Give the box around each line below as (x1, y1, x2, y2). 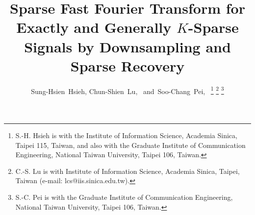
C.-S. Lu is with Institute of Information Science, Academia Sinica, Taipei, (15, 166, 240, 176)
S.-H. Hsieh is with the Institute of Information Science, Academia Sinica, (15, 130, 237, 140)
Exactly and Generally (16, 17, 172, 37)
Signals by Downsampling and (24, 36, 231, 56)
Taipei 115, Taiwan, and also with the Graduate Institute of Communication (15, 140, 246, 150)
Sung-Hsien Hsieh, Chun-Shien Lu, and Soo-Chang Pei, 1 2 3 (31, 84, 224, 96)
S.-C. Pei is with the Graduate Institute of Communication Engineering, (15, 191, 233, 202)
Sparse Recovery (70, 55, 185, 75)
